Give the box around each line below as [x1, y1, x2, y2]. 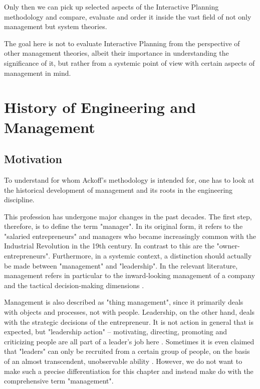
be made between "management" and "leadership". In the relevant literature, [4, 260, 238, 271]
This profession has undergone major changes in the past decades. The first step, [4, 211, 252, 221]
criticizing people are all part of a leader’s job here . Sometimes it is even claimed [4, 336, 254, 346]
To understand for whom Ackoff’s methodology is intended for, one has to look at [4, 174, 254, 185]
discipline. [4, 194, 35, 205]
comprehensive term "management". [4, 375, 114, 386]
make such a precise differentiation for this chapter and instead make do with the [4, 365, 253, 376]
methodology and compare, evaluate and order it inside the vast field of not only [4, 11, 251, 22]
